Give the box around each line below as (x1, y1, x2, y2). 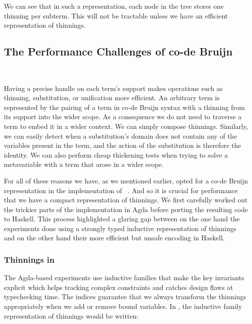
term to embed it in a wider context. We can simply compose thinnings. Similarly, (4, 121, 248, 131)
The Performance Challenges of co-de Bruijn (4, 44, 233, 59)
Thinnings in (4, 253, 55, 265)
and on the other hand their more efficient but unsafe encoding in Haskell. (4, 233, 225, 243)
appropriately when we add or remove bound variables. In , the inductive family (4, 301, 242, 311)
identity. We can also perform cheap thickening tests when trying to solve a (4, 149, 228, 160)
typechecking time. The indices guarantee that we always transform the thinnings (4, 291, 246, 302)
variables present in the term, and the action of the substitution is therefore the (4, 140, 241, 150)
